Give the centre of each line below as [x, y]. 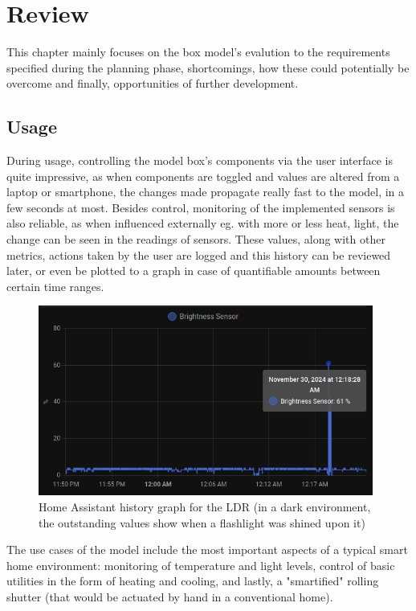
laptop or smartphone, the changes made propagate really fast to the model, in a [206, 192]
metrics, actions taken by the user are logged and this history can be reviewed [199, 254]
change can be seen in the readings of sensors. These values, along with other [196, 239]
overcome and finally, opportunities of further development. [153, 83]
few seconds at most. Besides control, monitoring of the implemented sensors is [201, 207]
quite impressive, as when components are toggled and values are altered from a [203, 176]
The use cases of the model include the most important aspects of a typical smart [207, 549]
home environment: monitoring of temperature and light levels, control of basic [201, 565]
